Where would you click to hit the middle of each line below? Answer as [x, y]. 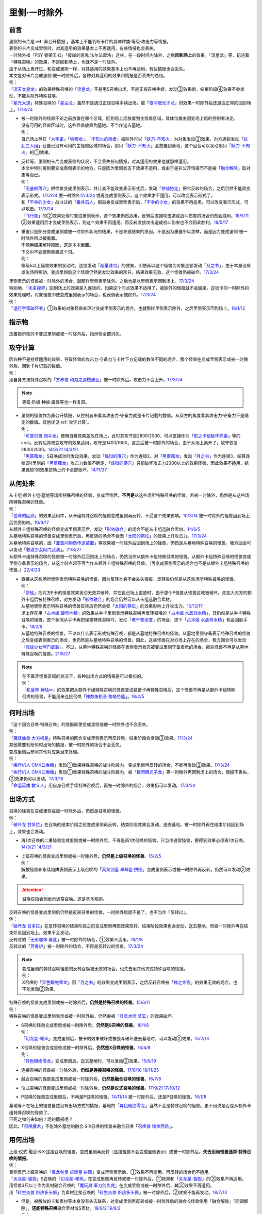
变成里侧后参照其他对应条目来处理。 [45, 751]
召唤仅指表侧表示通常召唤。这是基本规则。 [65, 899]
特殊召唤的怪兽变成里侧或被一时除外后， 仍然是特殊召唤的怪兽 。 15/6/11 [80, 1002]
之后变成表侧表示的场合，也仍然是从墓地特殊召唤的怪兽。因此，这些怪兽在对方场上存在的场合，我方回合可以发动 [134, 640]
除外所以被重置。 [42, 238]
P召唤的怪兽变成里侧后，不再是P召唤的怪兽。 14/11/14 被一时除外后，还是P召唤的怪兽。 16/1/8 [114, 1097]
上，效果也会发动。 [28, 831]
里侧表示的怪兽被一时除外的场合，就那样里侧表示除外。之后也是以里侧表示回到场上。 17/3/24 [101, 281]
